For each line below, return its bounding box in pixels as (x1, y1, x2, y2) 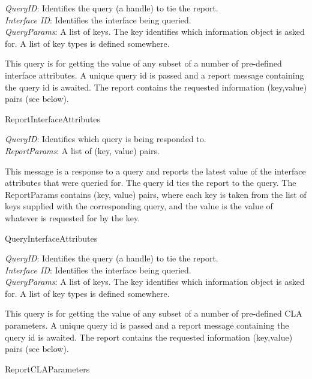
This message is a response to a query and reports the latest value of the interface (5, 164, 306, 177)
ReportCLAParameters (5, 362, 90, 375)
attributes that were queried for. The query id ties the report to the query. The (5, 176, 296, 189)
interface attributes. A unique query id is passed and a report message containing (5, 68, 304, 81)
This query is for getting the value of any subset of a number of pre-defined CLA (5, 307, 302, 320)
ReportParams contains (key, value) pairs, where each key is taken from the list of (5, 188, 307, 200)
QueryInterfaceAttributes (5, 231, 98, 244)
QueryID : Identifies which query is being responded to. (5, 133, 206, 145)
